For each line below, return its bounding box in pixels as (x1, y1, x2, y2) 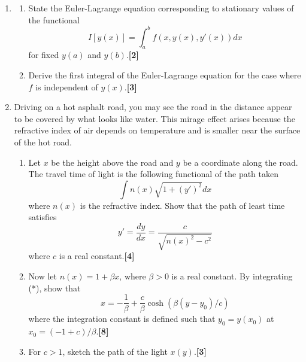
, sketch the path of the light (62, 345, 168, 357)
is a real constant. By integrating (171, 270, 293, 282)
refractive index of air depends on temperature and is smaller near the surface (14, 124, 301, 136)
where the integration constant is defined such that (28, 312, 216, 325)
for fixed (28, 48, 59, 61)
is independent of (35, 80, 98, 93)
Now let (28, 270, 57, 282)
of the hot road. (14, 136, 72, 148)
